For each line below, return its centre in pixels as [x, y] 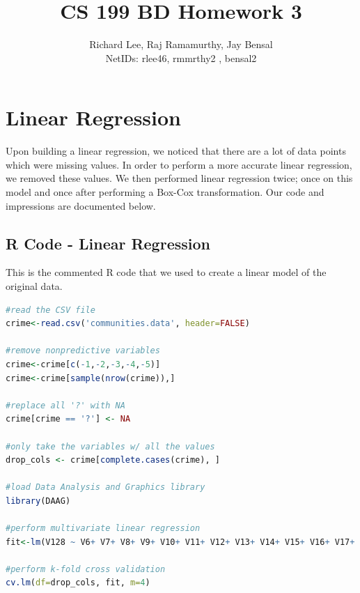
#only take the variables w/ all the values [110, 446]
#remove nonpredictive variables [83, 351]
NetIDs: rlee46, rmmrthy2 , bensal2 [181, 57]
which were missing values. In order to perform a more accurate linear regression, [179, 164]
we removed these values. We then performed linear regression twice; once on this [179, 178]
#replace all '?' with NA [65, 405]
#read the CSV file [50, 310]
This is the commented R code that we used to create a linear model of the [166, 272]
